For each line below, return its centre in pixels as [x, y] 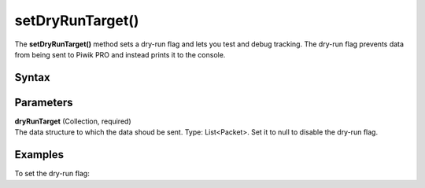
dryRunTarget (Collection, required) [73, 121]
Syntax [32, 77]
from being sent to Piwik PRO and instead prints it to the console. [120, 54]
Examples [39, 155]
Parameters [44, 102]
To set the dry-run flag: [52, 174]
